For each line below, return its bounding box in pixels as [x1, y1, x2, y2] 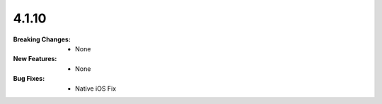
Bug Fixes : [13, 74, 45, 83]
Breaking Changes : [13, 35, 71, 44]
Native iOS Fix [75, 84, 117, 93]
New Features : [13, 55, 57, 63]
